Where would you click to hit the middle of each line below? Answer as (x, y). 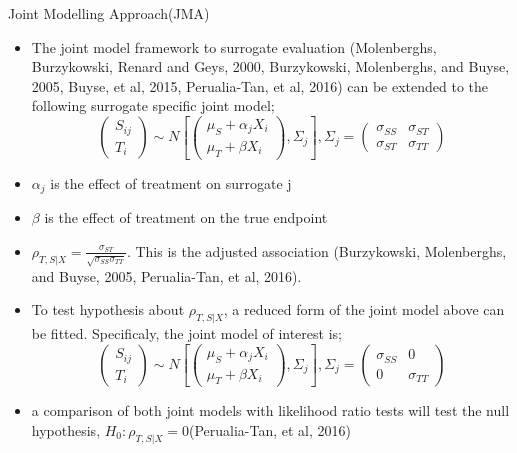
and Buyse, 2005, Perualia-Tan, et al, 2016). (166, 275)
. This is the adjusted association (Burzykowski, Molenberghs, (316, 250)
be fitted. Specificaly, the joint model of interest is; (186, 333)
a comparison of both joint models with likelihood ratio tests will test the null (270, 410)
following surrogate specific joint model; (153, 105)
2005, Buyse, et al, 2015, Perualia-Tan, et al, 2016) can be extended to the (260, 85)
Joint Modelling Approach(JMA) (109, 13)
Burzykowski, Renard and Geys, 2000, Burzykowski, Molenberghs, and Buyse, (270, 66)
